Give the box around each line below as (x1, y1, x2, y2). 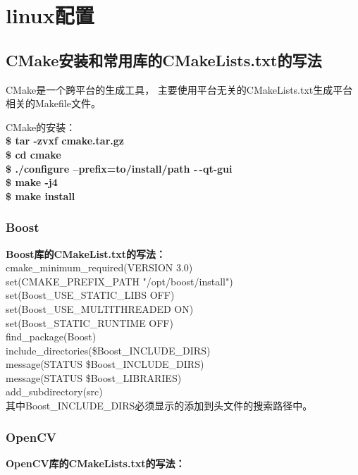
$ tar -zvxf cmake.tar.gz (6, 133, 124, 148)
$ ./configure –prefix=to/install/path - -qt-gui (6, 161, 233, 175)
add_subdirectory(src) (6, 384, 103, 399)
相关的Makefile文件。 (6, 96, 101, 111)
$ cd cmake (6, 147, 61, 161)
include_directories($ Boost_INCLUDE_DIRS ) (6, 343, 211, 357)
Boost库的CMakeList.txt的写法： (6, 246, 166, 261)
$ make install (6, 188, 75, 203)
